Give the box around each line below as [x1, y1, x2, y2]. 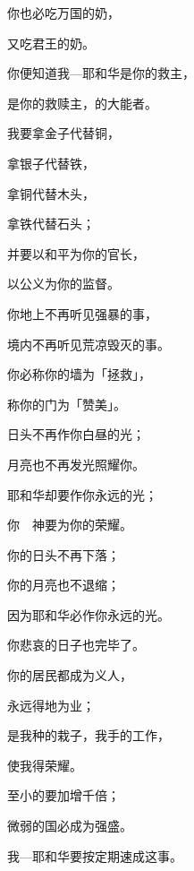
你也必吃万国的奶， [7, 4, 120, 22]
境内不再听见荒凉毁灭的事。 [7, 334, 170, 353]
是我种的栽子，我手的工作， [7, 726, 170, 745]
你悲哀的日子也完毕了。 [7, 635, 145, 654]
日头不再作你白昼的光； [7, 425, 145, 444]
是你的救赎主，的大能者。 [7, 93, 157, 112]
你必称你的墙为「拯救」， [7, 365, 151, 384]
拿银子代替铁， [7, 153, 95, 172]
